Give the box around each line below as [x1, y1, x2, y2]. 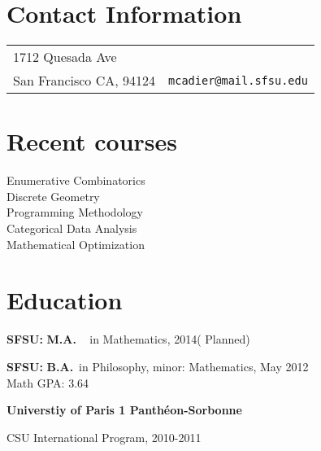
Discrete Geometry [7, 187, 100, 204]
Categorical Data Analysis [7, 220, 137, 237]
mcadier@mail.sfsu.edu [168, 73, 308, 87]
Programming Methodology [7, 204, 143, 221]
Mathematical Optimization [7, 235, 145, 252]
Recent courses [7, 125, 177, 158]
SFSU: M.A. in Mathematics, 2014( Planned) [7, 331, 250, 348]
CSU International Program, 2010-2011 [7, 428, 202, 445]
